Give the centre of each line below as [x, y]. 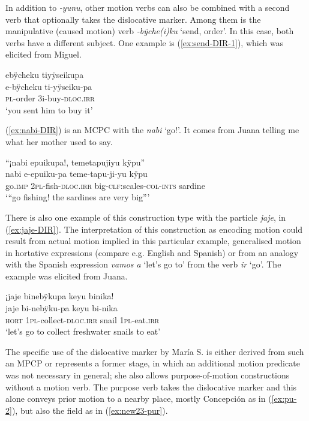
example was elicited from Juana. [67, 276]
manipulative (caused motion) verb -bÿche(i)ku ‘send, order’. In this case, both [150, 31]
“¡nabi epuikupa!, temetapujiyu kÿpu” [75, 162]
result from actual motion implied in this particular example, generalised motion [153, 241]
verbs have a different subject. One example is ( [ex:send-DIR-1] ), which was [145, 42]
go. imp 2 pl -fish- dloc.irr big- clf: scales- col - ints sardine [105, 185]
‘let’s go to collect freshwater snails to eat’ [83, 331]
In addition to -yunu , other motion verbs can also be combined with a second [148, 7]
